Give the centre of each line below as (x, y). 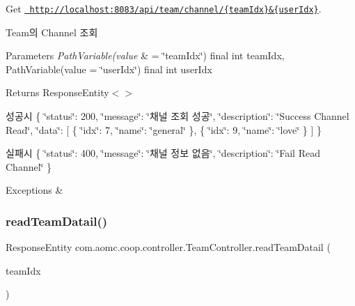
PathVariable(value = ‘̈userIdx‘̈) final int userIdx (109, 69)
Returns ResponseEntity (57, 92)
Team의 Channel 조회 (52, 32)
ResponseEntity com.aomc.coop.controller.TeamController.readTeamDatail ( (168, 247)
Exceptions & (34, 190)
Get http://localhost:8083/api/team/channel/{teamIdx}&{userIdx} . (164, 8)
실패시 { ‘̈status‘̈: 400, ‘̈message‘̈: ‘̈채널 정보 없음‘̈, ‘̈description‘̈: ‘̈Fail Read (163, 153)
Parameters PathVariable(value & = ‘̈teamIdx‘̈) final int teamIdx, (145, 55)
